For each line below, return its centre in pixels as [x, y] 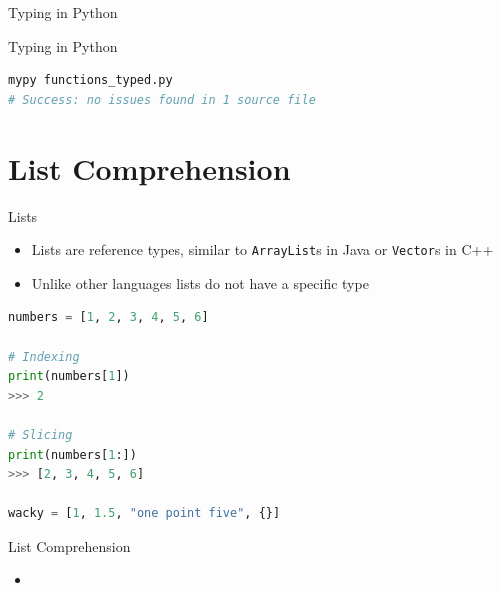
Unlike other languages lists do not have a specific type [200, 282]
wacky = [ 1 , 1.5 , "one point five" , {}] [144, 513]
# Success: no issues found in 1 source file [162, 99]
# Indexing [44, 356]
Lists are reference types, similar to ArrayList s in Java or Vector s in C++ [262, 249]
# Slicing [40, 434]
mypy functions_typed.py [90, 80]
